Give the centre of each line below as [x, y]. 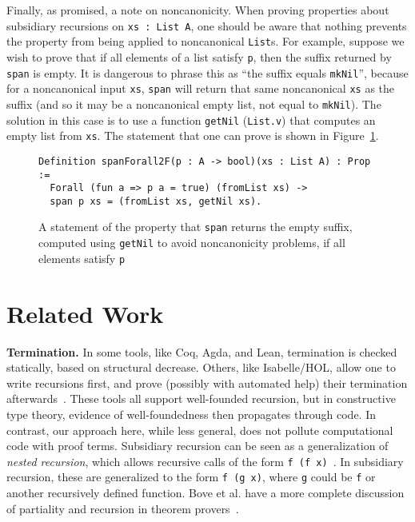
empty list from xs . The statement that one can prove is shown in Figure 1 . [193, 135]
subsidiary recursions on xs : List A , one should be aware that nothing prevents [207, 25]
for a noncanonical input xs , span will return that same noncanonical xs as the [201, 88]
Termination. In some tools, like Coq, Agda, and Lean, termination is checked [202, 351]
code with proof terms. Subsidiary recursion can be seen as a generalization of [198, 446]
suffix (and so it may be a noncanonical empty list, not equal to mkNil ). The [194, 104]
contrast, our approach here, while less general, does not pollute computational [200, 430]
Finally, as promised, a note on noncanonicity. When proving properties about [198, 10]
